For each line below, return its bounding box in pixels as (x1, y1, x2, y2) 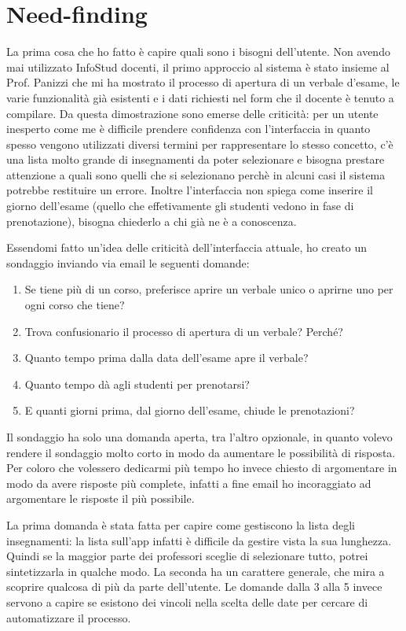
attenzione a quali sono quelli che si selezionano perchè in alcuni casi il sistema (6, 166, 386, 183)
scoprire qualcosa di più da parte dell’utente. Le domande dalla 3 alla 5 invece (6, 578, 382, 595)
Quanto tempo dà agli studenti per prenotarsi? (24, 375, 250, 392)
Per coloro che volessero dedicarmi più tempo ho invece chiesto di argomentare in (6, 459, 397, 476)
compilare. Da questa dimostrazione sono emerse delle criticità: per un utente (6, 105, 379, 121)
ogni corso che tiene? (24, 297, 125, 313)
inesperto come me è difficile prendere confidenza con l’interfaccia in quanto (6, 120, 371, 137)
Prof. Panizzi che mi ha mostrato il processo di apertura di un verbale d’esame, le (6, 74, 400, 90)
